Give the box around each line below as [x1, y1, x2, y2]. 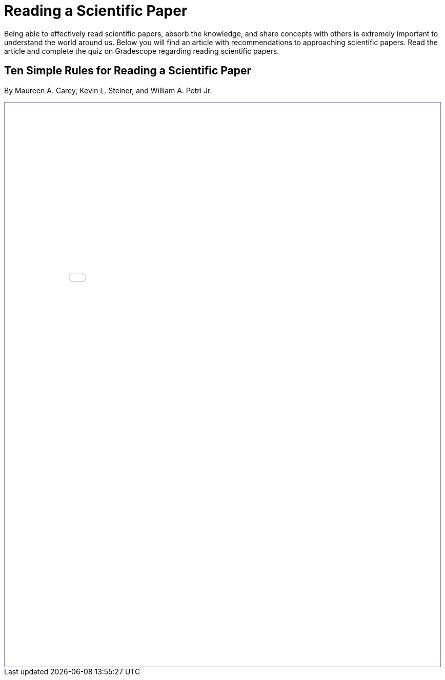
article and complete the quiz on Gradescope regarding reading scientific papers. [4, 46, 279, 55]
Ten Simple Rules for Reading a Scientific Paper [4, 64, 252, 77]
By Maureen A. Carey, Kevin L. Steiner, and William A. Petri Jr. [4, 86, 212, 95]
